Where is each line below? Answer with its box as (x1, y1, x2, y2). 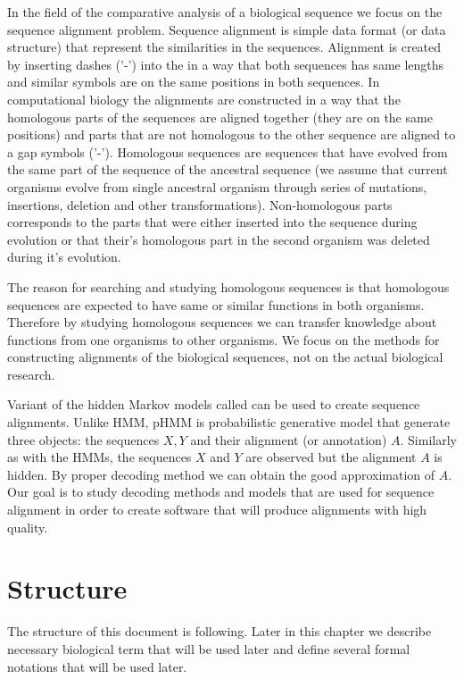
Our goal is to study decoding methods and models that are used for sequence (7, 482, 435, 501)
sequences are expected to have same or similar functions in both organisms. (7, 295, 425, 314)
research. (7, 365, 55, 383)
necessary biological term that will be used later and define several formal (7, 639, 410, 658)
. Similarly (400, 430, 457, 448)
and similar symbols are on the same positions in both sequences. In (7, 72, 380, 91)
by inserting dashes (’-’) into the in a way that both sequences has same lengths (7, 54, 444, 73)
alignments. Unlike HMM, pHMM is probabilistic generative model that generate (7, 413, 451, 432)
